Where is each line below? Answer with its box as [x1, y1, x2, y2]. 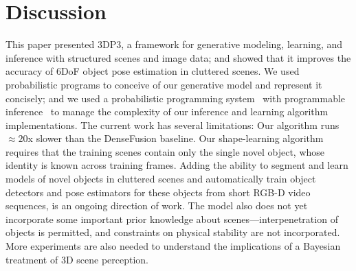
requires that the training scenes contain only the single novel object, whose [5, 144, 325, 158]
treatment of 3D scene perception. [5, 252, 148, 266]
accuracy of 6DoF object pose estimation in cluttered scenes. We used [5, 64, 300, 78]
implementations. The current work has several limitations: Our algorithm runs [5, 117, 340, 132]
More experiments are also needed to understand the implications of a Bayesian [5, 239, 341, 253]
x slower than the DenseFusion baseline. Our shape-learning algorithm [27, 131, 324, 145]
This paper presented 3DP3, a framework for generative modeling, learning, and [5, 37, 343, 51]
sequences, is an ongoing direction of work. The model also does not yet [5, 198, 308, 213]
